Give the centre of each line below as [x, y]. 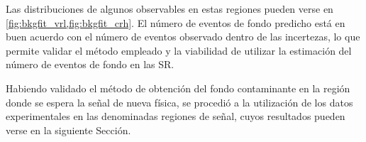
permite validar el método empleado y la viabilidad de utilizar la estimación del [179, 50]
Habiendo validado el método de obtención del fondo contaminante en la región [178, 88]
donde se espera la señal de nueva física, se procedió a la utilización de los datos [179, 102]
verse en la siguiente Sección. [68, 130]
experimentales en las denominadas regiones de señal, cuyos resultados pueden [176, 116]
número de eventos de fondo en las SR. [90, 64]
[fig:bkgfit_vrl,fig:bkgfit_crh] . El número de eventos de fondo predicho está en [176, 22]
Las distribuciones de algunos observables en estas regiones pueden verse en [170, 9]
